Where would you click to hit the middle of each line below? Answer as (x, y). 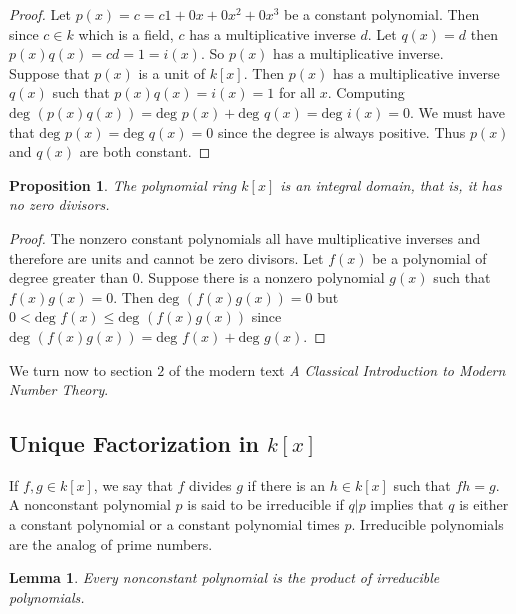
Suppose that (49, 72)
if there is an (286, 484)
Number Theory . (59, 389)
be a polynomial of (429, 257)
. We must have (457, 111)
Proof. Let (40, 14)
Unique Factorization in (134, 443)
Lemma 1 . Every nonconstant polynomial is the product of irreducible (224, 577)
